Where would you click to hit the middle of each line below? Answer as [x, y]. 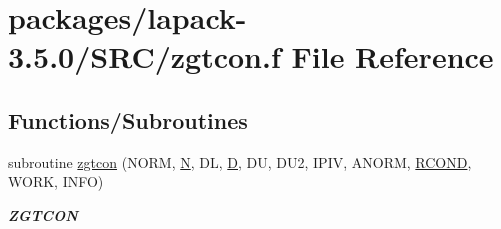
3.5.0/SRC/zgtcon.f [144, 56]
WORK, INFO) [56, 181]
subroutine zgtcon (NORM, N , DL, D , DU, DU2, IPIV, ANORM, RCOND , [240, 161]
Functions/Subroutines [128, 119]
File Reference [392, 56]
